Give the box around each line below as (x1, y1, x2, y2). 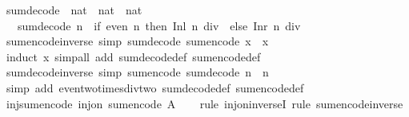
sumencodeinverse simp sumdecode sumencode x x (6, 33, 269, 49)
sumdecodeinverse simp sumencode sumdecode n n (6, 64, 269, 80)
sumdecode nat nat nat (6, 2, 142, 18)
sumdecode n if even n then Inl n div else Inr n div (17, 17, 301, 33)
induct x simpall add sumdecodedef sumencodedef (6, 48, 261, 64)
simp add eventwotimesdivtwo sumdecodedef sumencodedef (6, 79, 304, 96)
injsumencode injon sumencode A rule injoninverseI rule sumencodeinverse (6, 95, 403, 111)
